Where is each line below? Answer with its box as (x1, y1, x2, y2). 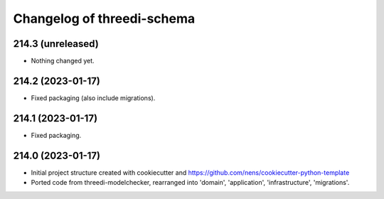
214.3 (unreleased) (13, 38, 99, 50)
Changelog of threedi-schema (13, 11, 196, 26)
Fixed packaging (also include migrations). (31, 93, 156, 102)
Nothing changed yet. (31, 57, 95, 65)
